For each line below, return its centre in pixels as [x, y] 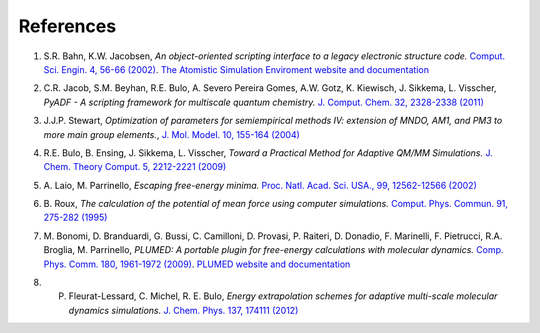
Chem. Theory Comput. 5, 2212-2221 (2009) [135, 167]
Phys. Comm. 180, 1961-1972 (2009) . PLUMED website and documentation [197, 264]
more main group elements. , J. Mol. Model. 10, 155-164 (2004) [171, 134]
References [67, 26]
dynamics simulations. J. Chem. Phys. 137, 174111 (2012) [183, 310]
